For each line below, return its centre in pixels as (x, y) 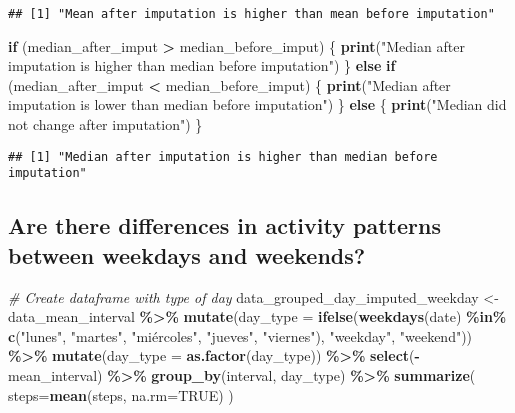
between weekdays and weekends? (187, 254)
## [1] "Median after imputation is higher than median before (223, 156)
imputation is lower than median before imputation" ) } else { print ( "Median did (257, 104)
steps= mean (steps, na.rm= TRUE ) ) (121, 394)
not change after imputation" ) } (105, 124)
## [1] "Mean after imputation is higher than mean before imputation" (251, 14)
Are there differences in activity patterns (224, 225)
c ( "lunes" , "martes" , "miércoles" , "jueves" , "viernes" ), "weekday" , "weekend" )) (240, 335)
